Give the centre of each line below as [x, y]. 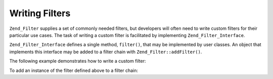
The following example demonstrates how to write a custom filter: [78, 61]
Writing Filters [40, 13]
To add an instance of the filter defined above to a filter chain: [74, 70]
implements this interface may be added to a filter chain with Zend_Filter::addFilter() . [106, 52]
